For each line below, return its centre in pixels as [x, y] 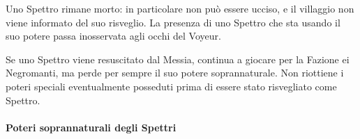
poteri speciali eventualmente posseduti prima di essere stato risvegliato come [171, 86]
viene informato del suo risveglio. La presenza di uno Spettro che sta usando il [173, 22]
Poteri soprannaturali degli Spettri [91, 127]
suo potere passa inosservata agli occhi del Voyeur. [113, 36]
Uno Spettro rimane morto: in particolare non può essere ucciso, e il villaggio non [180, 8]
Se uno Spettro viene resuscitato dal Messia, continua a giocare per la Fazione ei [178, 59]
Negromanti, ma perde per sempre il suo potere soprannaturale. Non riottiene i [175, 73]
